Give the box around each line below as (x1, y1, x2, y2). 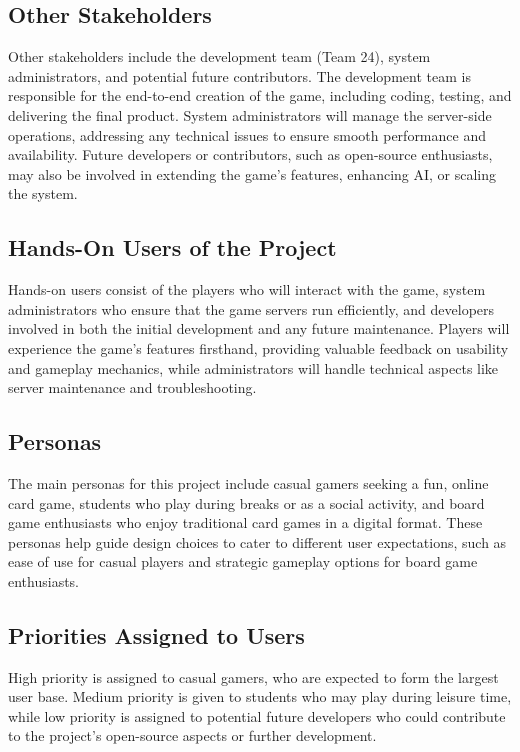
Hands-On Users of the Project (8, 232, 337, 263)
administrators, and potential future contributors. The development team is (8, 65, 471, 86)
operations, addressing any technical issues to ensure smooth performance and (8, 124, 486, 145)
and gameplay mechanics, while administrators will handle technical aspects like (8, 357, 499, 378)
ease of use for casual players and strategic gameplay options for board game (8, 551, 478, 572)
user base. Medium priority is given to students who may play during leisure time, (8, 686, 512, 707)
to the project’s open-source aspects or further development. (8, 725, 377, 746)
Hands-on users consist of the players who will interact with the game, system (8, 279, 486, 300)
